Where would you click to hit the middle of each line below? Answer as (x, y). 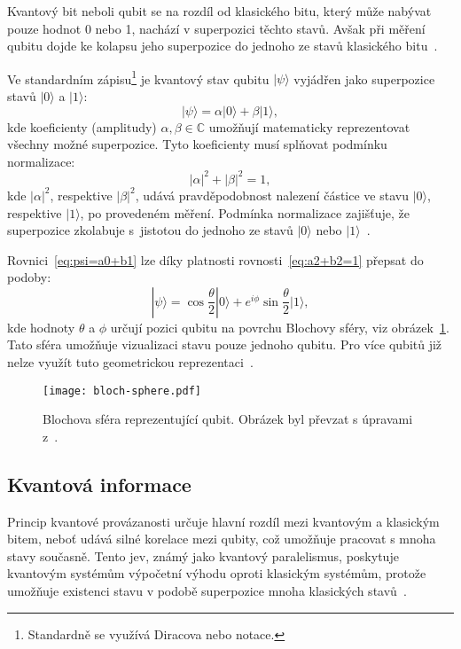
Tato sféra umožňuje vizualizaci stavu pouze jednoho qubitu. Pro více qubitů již (225, 344)
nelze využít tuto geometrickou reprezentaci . (130, 362)
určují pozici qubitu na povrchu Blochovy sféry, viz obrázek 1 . (280, 327)
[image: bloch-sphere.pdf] (122, 391)
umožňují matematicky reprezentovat (309, 126)
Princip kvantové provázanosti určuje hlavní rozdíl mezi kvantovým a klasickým (223, 521)
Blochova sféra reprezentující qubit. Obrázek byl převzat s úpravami (228, 419)
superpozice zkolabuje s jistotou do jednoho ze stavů (150, 230)
